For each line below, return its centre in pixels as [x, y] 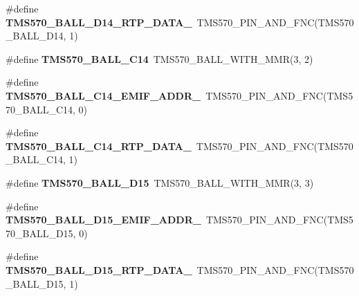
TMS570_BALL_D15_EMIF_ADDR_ [103, 220]
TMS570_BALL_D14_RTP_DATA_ [99, 22]
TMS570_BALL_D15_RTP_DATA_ [99, 269]
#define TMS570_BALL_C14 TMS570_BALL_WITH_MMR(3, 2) [159, 58]
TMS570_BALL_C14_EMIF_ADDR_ [103, 95]
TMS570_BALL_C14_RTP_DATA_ [99, 146]
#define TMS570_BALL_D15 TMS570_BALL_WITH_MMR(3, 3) [160, 182]
